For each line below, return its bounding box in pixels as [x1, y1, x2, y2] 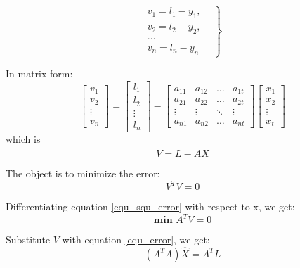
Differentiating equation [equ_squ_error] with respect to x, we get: [6, 199, 295, 214]
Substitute [6, 232, 51, 247]
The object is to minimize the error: [6, 165, 160, 180]
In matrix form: [6, 66, 73, 81]
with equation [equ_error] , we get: [62, 232, 210, 247]
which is [6, 132, 41, 146]
